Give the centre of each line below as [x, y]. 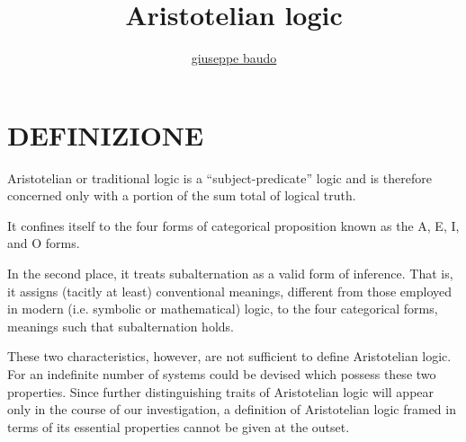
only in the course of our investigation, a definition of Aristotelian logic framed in [232, 409]
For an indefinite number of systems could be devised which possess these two [222, 374]
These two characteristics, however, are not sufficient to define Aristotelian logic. [229, 356]
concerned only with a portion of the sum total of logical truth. [182, 195]
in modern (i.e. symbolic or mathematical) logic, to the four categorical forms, [223, 309]
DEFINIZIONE [106, 134]
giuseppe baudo [234, 58]
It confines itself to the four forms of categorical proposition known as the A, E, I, [233, 225]
